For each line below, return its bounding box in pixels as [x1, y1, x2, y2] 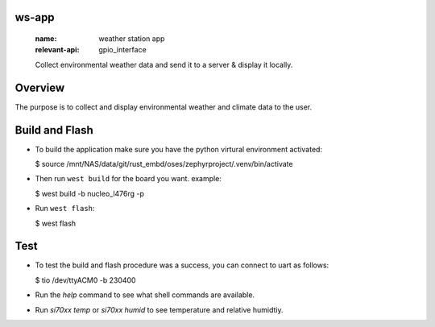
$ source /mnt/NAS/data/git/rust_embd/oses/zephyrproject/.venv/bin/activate [35, 159, 293, 168]
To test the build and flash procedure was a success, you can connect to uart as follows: [35, 260, 329, 270]
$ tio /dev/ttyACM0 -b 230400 [35, 275, 136, 285]
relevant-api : [35, 45, 80, 55]
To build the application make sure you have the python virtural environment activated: [35, 144, 322, 154]
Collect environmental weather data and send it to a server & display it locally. [35, 60, 293, 69]
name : [35, 34, 57, 43]
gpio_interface [98, 45, 147, 55]
